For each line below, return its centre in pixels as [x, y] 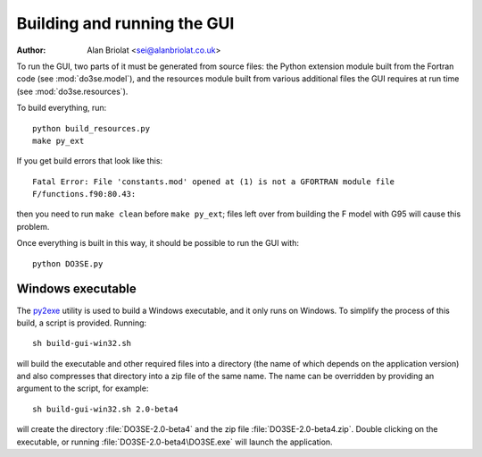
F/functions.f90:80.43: [84, 194]
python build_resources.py [91, 128]
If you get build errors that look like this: [90, 161]
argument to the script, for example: [83, 388]
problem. [33, 226]
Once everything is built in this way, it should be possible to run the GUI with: [158, 243]
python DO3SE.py [68, 263]
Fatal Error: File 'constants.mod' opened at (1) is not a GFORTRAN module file [214, 182]
